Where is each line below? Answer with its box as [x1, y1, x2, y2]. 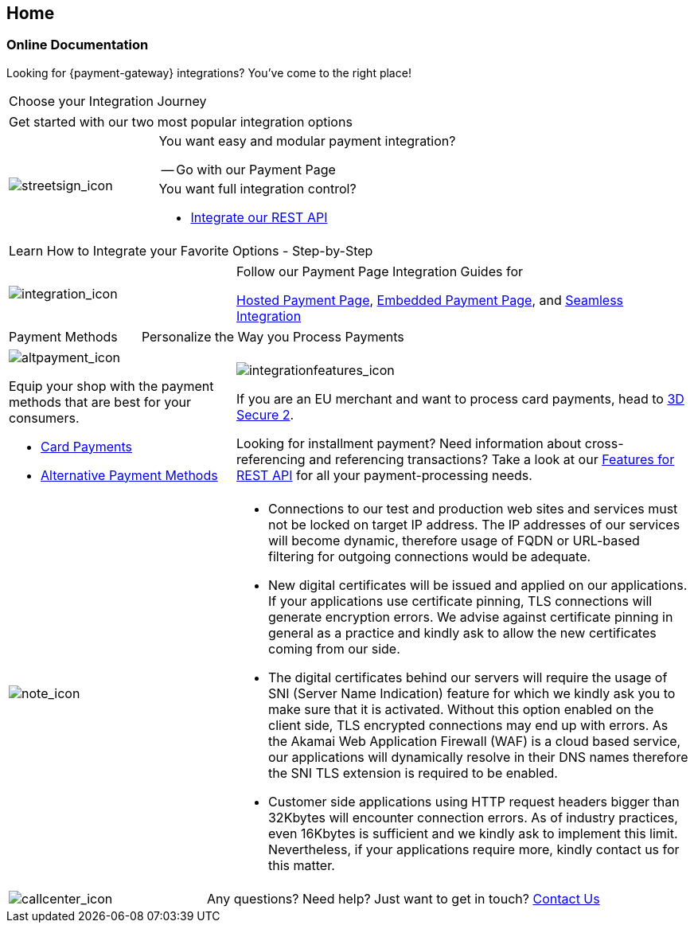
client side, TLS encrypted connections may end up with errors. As [267, 716, 669, 733]
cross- [584, 435, 624, 451]
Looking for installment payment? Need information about [236, 435, 582, 451]
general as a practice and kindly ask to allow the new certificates [267, 624, 657, 641]
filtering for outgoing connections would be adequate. [267, 548, 591, 564]
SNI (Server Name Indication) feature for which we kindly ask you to [267, 685, 676, 701]
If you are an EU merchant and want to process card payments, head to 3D [236, 390, 684, 407]
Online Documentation [6, 37, 149, 53]
